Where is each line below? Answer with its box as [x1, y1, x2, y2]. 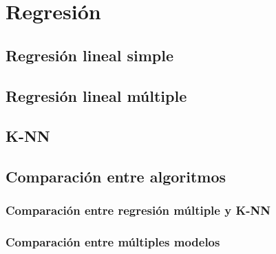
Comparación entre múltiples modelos [6, 233, 220, 251]
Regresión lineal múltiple [6, 85, 187, 106]
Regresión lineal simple [6, 44, 173, 65]
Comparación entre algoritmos [6, 166, 226, 187]
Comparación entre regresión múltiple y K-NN [6, 202, 270, 219]
